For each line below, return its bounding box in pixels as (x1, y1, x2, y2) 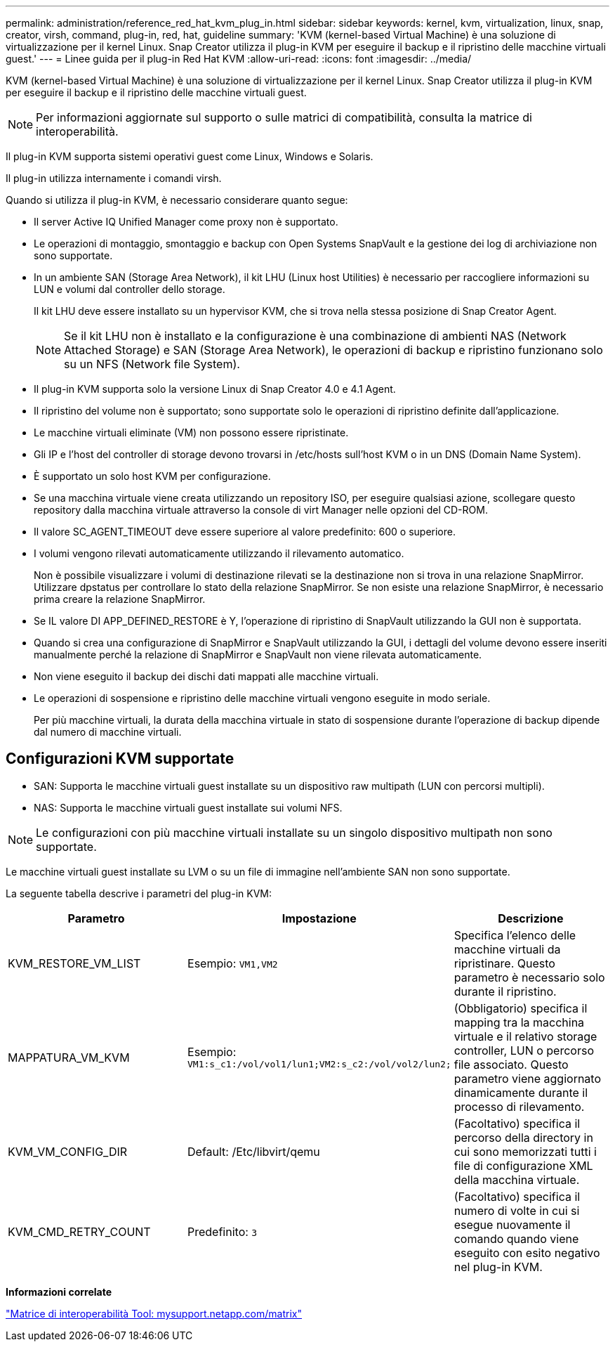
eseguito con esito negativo (454, 1245, 600, 1260)
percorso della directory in (454, 1130, 593, 1145)
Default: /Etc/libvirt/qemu (187, 1144, 320, 1159)
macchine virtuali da (454, 942, 561, 956)
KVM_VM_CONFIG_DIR (8, 1144, 128, 1159)
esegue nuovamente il (454, 1217, 571, 1232)
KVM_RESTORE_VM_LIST (8, 956, 141, 970)
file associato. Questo (454, 1057, 569, 1072)
